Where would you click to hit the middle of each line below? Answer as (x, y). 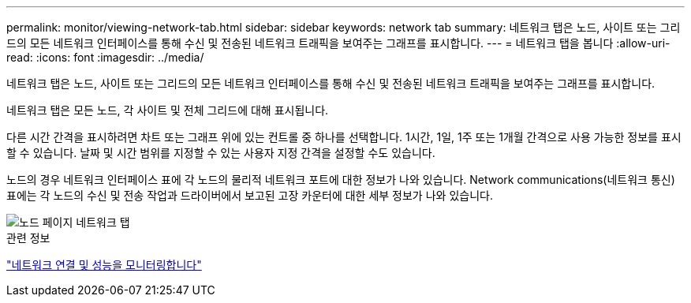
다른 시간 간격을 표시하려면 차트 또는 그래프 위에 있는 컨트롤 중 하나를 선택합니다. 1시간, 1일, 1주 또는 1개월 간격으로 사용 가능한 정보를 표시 (344, 137)
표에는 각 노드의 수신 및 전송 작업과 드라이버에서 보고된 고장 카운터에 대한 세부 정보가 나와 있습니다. (250, 195)
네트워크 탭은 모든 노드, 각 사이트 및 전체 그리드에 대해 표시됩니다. (168, 110)
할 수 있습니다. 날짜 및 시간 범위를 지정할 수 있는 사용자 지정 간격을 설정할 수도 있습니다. (221, 153)
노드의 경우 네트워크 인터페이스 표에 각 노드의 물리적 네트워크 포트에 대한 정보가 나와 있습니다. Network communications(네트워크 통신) (341, 180)
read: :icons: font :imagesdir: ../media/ (105, 57)
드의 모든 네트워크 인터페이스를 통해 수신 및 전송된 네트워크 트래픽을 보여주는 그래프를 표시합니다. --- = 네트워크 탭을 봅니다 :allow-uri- (338, 43)
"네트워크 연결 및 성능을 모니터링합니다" (104, 265)
